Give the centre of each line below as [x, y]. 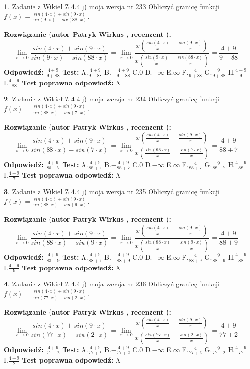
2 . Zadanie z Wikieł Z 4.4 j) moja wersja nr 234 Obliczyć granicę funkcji [112, 99]
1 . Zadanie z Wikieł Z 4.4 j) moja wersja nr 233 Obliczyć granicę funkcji [112, 6]
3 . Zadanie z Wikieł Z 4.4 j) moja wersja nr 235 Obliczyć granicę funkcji [112, 191]
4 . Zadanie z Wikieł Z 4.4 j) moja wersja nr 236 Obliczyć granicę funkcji [112, 284]
